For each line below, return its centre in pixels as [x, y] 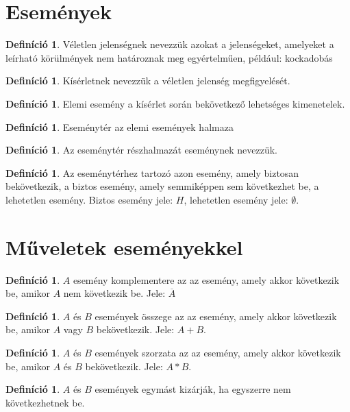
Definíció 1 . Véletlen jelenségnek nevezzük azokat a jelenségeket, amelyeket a [170, 44]
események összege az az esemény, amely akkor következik [216, 316]
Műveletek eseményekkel [124, 246]
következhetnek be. [45, 402]
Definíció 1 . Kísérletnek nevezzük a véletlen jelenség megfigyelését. [148, 81]
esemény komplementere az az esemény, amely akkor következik [206, 279]
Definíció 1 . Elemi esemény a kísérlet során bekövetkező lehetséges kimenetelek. [175, 103]
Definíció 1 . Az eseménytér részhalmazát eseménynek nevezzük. [142, 150]
